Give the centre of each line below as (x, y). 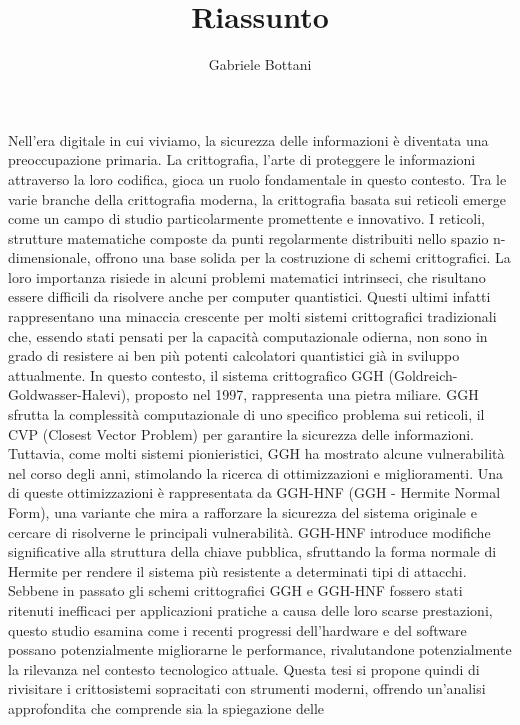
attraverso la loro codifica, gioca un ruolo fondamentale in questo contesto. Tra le (257, 178)
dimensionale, (49, 257)
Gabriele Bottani (260, 64)
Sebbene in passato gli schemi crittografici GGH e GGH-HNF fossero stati (235, 590)
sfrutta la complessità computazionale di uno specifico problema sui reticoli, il (246, 414)
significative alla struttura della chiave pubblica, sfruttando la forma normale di (252, 551)
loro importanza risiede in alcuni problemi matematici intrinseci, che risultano (247, 276)
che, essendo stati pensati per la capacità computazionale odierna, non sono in (248, 335)
